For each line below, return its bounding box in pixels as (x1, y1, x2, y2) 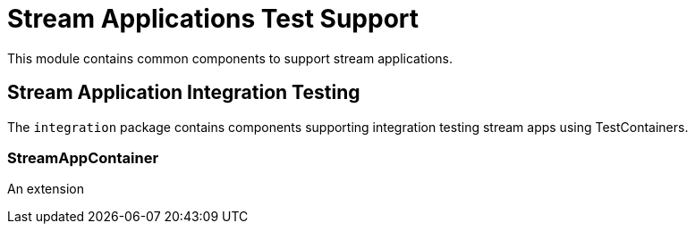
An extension (7, 181, 84, 197)
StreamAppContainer (7, 148, 159, 167)
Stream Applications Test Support (7, 4, 420, 34)
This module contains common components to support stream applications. (7, 50, 453, 66)
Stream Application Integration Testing (7, 81, 360, 104)
